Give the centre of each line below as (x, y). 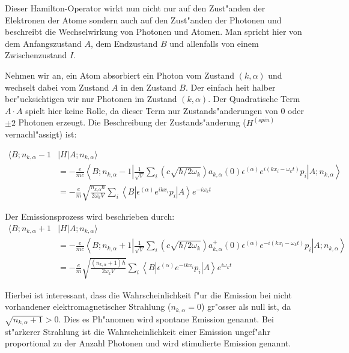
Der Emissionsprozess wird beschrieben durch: (90, 216)
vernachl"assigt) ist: (41, 134)
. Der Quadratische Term (254, 99)
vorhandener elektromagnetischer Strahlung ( (88, 306)
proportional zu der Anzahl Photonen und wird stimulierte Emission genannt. (148, 343)
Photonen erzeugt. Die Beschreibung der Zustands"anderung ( (132, 122)
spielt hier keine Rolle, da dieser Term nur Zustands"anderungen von (152, 110)
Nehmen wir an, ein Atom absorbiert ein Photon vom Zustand (120, 75)
